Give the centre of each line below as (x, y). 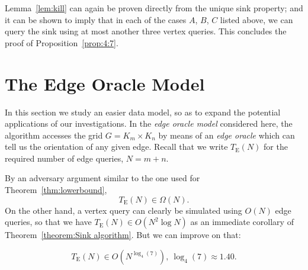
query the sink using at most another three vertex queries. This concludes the (146, 31)
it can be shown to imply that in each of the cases (96, 19)
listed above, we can (256, 19)
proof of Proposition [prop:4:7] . (62, 42)
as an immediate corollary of (242, 222)
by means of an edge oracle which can (227, 135)
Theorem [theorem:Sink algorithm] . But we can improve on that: (123, 235)
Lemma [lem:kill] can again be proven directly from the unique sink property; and (154, 8)
